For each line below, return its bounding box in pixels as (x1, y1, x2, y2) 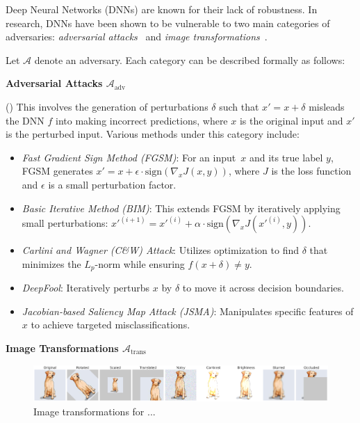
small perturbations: (22, 216, 108, 230)
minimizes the (22, 256, 81, 271)
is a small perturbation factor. (48, 177, 177, 191)
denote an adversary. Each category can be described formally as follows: (34, 52, 345, 67)
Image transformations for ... (33, 404, 156, 418)
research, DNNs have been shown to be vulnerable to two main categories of (6, 15, 330, 30)
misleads (309, 99, 345, 113)
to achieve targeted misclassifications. (31, 317, 190, 332)
